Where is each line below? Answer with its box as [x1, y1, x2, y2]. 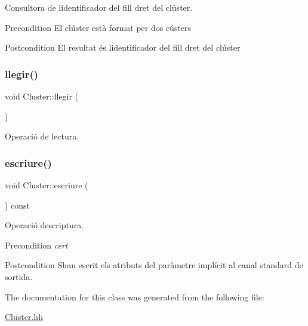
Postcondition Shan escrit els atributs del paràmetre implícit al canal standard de [5, 259, 303, 271]
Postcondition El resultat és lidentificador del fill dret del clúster [5, 41, 241, 54]
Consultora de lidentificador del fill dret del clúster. [5, 1, 193, 13]
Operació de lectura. [5, 130, 79, 142]
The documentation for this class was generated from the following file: [5, 290, 264, 303]
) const [5, 198, 30, 211]
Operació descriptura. [5, 219, 84, 231]
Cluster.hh [5, 311, 43, 323]
